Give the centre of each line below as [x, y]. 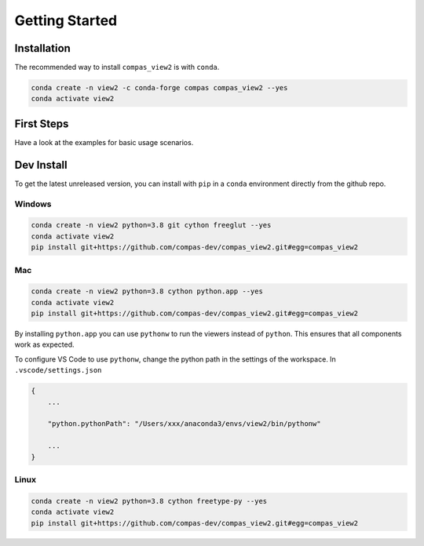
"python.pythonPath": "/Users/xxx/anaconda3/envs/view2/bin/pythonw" [184, 424]
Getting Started [66, 20]
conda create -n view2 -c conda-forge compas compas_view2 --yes [159, 88]
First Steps [42, 124]
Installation [42, 48]
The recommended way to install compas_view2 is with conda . [117, 67]
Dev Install [41, 165]
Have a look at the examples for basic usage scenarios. [104, 142]
